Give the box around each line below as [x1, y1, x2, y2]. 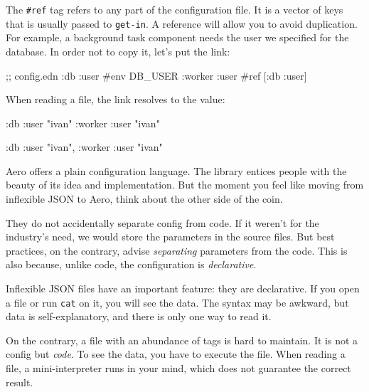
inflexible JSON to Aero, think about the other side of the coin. [6, 191, 283, 206]
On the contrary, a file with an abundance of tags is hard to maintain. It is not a [6, 332, 358, 347]
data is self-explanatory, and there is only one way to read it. [6, 309, 272, 324]
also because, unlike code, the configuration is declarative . [6, 257, 257, 272]
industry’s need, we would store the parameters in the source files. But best [6, 229, 335, 244]
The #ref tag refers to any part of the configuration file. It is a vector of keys [6, 2, 343, 16]
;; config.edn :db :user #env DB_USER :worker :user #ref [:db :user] [6, 68, 307, 83]
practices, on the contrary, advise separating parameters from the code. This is [6, 243, 348, 258]
